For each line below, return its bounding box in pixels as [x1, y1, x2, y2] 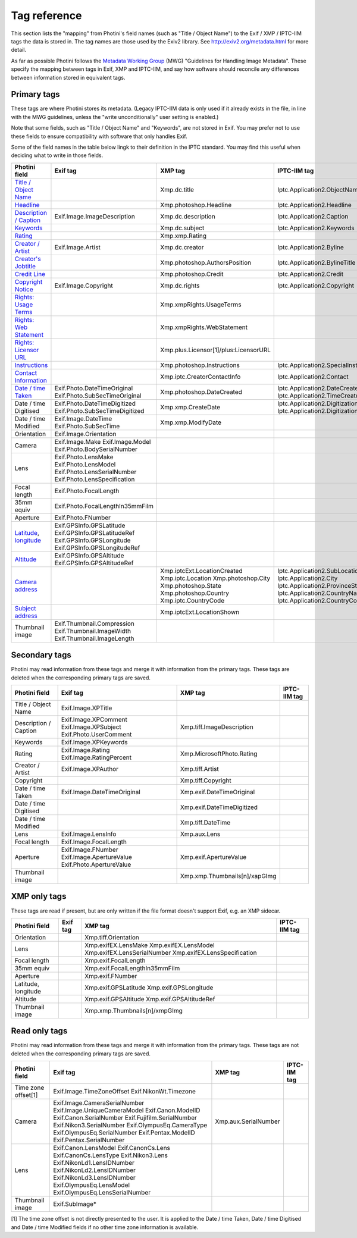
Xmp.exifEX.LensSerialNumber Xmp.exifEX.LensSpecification [84, 948, 257, 957]
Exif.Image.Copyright [54, 281, 113, 290]
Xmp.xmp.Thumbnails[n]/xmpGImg [84, 1006, 183, 1014]
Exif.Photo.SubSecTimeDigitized [54, 406, 145, 415]
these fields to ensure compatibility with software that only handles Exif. [11, 133, 187, 140]
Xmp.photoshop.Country [160, 589, 229, 597]
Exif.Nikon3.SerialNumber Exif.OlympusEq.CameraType [53, 1121, 208, 1130]
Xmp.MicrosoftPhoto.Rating [180, 750, 258, 758]
